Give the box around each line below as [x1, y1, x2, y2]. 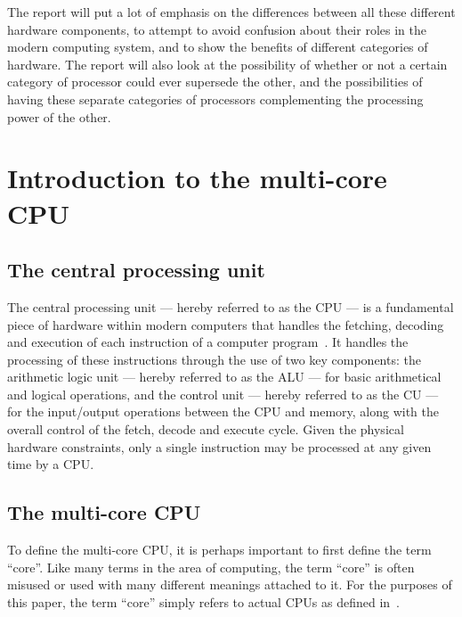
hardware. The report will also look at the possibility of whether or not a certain [7, 54, 448, 73]
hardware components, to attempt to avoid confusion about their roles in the [7, 20, 426, 38]
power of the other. [7, 107, 111, 126]
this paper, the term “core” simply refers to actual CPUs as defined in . [7, 592, 400, 611]
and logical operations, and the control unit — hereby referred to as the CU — [7, 384, 439, 403]
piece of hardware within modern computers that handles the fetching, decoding [7, 315, 444, 333]
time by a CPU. [7, 455, 94, 473]
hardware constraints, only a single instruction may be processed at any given [7, 437, 432, 456]
